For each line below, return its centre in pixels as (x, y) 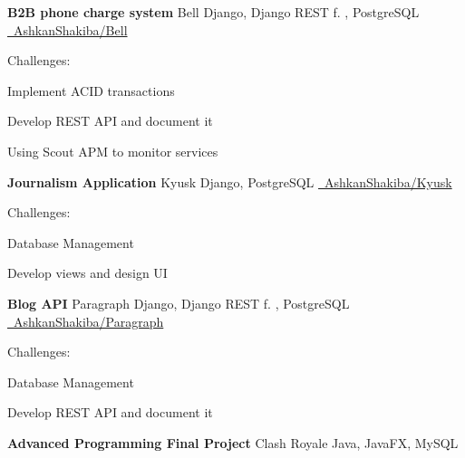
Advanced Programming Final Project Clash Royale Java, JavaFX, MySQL (233, 442)
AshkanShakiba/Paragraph (88, 321)
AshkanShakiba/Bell (70, 29)
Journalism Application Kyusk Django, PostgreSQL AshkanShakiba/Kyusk (230, 181)
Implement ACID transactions (91, 90)
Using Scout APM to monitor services (113, 151)
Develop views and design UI (87, 273)
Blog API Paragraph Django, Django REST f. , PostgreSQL (179, 303)
